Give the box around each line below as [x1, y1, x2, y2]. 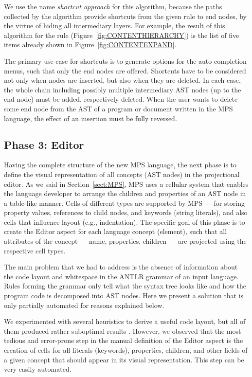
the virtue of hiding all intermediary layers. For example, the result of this [4, 20, 225, 31]
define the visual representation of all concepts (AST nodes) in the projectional [4, 169, 240, 179]
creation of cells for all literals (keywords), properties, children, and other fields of [4, 345, 248, 355]
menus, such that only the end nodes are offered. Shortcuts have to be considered [4, 65, 246, 75]
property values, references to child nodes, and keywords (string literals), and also [4, 207, 248, 217]
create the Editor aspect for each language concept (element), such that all [4, 226, 227, 236]
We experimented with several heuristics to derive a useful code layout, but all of [4, 316, 246, 326]
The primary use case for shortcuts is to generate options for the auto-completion [4, 55, 247, 66]
